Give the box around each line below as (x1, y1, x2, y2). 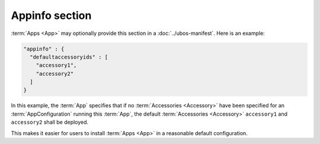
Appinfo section (11, 9, 92, 22)
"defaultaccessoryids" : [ (30, 53, 108, 60)
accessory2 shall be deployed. (11, 119, 89, 126)
